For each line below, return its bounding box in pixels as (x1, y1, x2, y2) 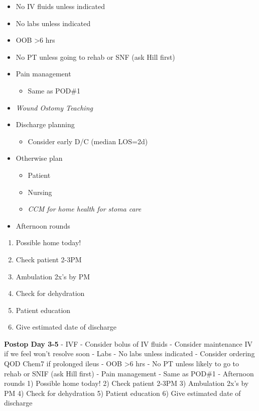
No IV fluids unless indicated (16, 1, 105, 11)
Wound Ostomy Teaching (16, 102, 93, 113)
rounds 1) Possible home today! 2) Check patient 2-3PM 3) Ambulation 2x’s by (4, 378, 249, 388)
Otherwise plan (16, 153, 63, 163)
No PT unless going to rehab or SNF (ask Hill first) (16, 51, 175, 62)
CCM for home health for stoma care (28, 203, 142, 214)
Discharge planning (16, 119, 75, 130)
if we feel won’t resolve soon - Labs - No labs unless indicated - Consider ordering (4, 348, 255, 359)
